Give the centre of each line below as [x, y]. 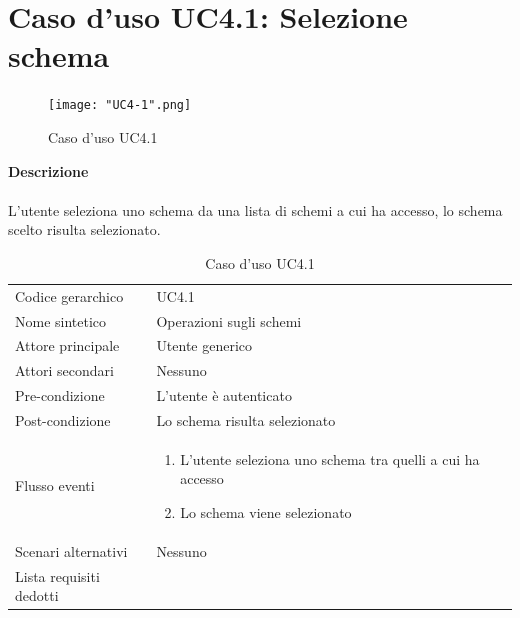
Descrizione [48, 170]
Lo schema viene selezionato [266, 512]
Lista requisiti [57, 575]
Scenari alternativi [71, 550]
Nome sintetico [61, 320]
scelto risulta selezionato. [84, 229]
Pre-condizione [60, 395]
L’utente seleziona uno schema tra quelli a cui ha [330, 458]
